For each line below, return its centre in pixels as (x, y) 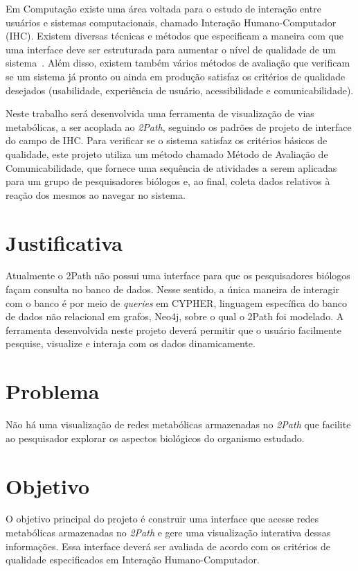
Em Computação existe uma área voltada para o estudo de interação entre (163, 8)
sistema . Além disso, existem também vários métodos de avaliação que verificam (178, 63)
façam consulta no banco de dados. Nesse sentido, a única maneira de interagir (172, 289)
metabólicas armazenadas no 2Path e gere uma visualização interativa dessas (168, 533)
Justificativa (64, 242)
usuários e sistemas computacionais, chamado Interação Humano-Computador (171, 22)
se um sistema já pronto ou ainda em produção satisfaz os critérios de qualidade (176, 76)
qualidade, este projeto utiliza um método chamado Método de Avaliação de (167, 153)
